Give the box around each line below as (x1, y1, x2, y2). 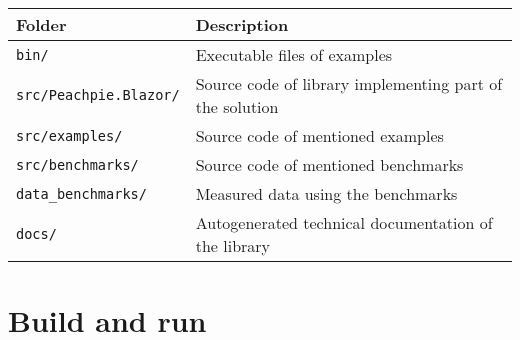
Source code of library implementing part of (195, 72, 503, 95)
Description (195, 13, 289, 36)
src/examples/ (16, 127, 123, 144)
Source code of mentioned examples (195, 124, 444, 147)
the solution (195, 95, 279, 118)
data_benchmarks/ (16, 185, 147, 202)
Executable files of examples (195, 43, 393, 66)
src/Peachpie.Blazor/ (16, 87, 180, 103)
